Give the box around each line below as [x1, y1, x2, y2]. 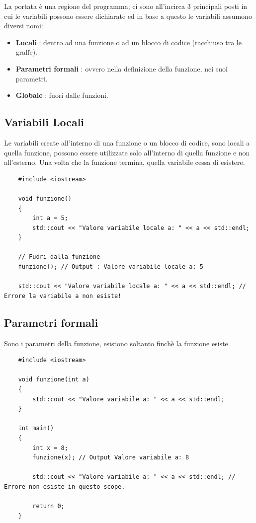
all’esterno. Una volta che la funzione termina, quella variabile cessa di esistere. [4, 157, 245, 167]
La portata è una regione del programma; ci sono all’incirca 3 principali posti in [4, 1, 248, 11]
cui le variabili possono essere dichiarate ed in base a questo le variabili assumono [4, 10, 252, 21]
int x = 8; [32, 444, 68, 451]
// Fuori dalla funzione [18, 253, 100, 261]
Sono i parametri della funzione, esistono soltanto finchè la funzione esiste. [4, 338, 230, 348]
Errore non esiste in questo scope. [4, 483, 125, 490]
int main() [18, 425, 54, 432]
